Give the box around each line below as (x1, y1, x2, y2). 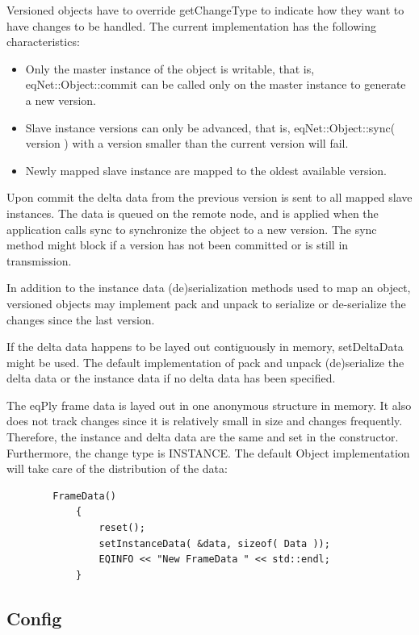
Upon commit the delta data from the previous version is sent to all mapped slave (6, 189, 413, 206)
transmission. (6, 252, 72, 269)
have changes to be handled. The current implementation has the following (6, 17, 376, 34)
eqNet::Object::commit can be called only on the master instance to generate (25, 76, 406, 93)
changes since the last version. (6, 311, 155, 328)
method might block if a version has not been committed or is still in (6, 236, 349, 253)
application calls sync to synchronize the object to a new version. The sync (6, 220, 377, 237)
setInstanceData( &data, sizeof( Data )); (98, 537, 330, 549)
